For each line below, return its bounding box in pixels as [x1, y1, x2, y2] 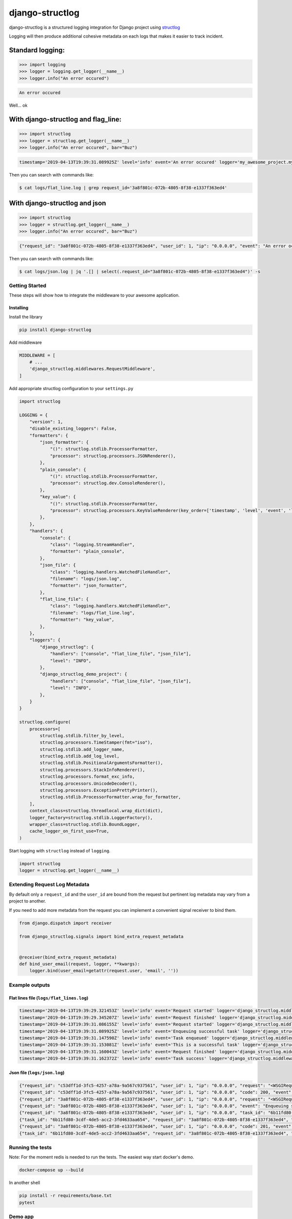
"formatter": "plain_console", [50, 549, 125, 554]
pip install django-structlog [19, 327, 91, 333]
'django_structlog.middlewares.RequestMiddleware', [29, 366, 156, 372]
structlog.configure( [19, 719, 71, 725]
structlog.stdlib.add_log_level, [39, 753, 120, 759]
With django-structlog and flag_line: [9, 115, 122, 124]
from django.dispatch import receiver [19, 920, 112, 926]
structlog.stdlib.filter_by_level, [39, 733, 125, 738]
